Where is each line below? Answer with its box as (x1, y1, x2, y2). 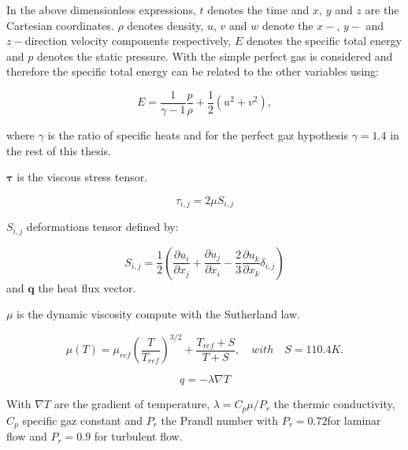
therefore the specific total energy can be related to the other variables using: (6, 63, 379, 80)
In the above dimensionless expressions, (6, 2, 196, 17)
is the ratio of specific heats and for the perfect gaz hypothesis (47, 127, 349, 143)
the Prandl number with (161, 411, 278, 428)
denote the (261, 17, 313, 33)
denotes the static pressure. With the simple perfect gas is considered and (36, 47, 393, 64)
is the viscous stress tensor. (17, 169, 148, 185)
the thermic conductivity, (273, 396, 395, 412)
